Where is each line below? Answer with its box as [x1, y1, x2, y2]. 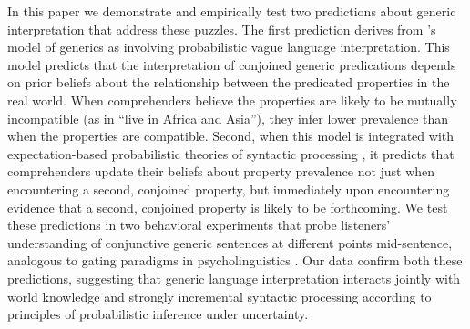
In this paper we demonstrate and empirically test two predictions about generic [7, 2, 456, 20]
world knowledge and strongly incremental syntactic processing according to [7, 286, 432, 305]
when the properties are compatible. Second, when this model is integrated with [7, 126, 454, 145]
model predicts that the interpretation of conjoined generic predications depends [7, 55, 456, 74]
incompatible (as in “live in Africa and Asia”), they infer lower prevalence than [7, 108, 449, 127]
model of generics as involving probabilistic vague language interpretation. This [7, 37, 450, 56]
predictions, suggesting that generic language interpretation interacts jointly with [7, 268, 461, 287]
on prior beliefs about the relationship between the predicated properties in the [7, 73, 450, 92]
